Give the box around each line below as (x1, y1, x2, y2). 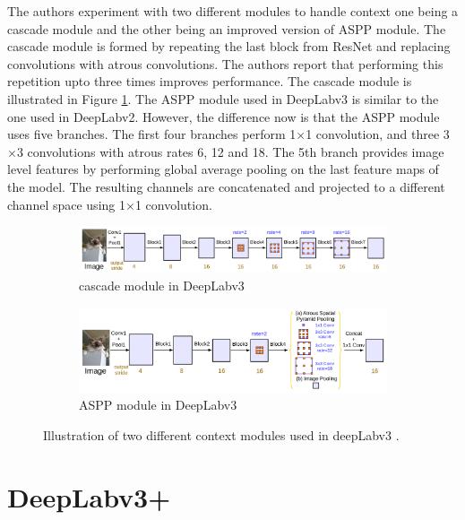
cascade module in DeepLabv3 (79, 276, 245, 295)
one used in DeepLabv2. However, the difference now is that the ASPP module (7, 107, 440, 126)
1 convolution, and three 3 (306, 125, 450, 143)
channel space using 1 (7, 195, 125, 213)
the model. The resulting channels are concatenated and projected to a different (7, 177, 445, 195)
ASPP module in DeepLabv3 (79, 395, 237, 414)
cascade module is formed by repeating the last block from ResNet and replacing (7, 37, 451, 56)
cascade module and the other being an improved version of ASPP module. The (7, 19, 446, 38)
